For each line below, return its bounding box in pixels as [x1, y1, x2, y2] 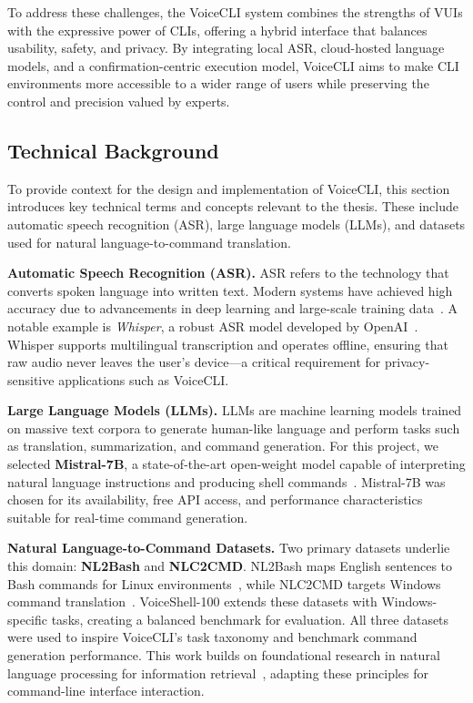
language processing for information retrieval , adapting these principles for [7, 663, 429, 682]
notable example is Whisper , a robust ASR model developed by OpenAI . [7, 316, 418, 335]
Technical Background [7, 136, 219, 164]
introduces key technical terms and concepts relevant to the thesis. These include [7, 197, 458, 216]
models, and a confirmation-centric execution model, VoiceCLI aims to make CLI [7, 56, 459, 75]
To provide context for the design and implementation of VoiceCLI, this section [7, 178, 450, 198]
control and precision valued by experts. [7, 91, 230, 110]
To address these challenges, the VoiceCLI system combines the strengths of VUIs [7, 3, 463, 21]
